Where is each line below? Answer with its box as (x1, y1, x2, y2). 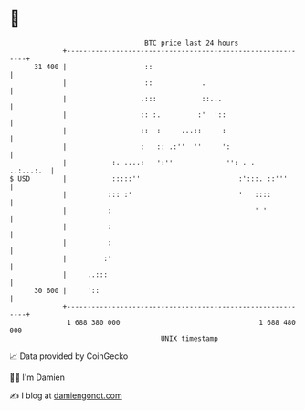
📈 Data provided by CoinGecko (9, 351, 129, 362)
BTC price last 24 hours (144, 38, 239, 47)
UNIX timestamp (160, 333, 219, 343)
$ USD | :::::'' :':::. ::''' (9, 173, 288, 184)
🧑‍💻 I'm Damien (9, 372, 66, 383)
